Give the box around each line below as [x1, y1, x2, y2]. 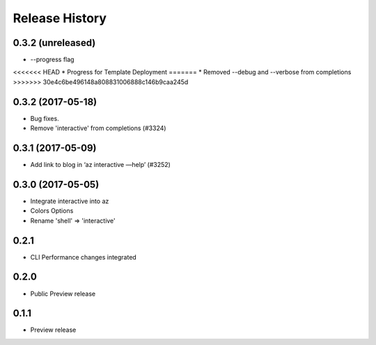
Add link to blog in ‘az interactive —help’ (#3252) [30, 161, 171, 169]
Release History [13, 10, 107, 26]
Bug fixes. [30, 114, 59, 122]
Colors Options [30, 207, 74, 215]
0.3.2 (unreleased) [13, 37, 96, 49]
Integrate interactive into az [30, 197, 109, 205]
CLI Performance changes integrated [30, 252, 137, 261]
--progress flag [30, 56, 75, 64]
